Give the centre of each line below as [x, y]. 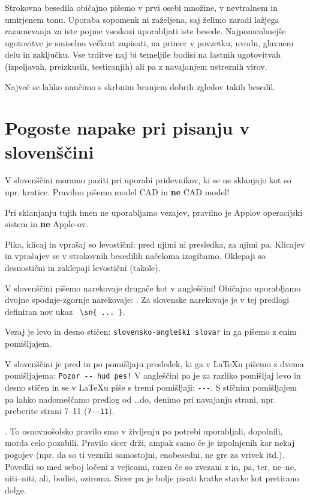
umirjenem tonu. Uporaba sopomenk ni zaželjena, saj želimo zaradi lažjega [142, 19]
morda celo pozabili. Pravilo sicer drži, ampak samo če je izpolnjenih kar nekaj [150, 443]
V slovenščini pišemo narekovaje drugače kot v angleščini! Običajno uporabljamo [153, 288]
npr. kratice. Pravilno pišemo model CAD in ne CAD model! [117, 192]
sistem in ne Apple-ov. [46, 224]
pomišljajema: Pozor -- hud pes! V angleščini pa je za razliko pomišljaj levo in [153, 375]
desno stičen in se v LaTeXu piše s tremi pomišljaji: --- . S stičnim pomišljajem [151, 387]
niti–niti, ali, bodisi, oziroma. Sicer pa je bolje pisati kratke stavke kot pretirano [152, 478]
